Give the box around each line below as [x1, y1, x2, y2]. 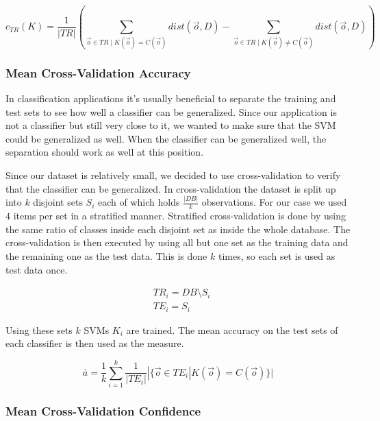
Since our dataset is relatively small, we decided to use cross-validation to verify [5, 167, 341, 182]
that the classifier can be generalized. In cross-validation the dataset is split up [5, 181, 336, 195]
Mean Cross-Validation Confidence [5, 402, 201, 419]
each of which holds [98, 195, 180, 209]
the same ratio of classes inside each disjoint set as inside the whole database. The [5, 221, 351, 236]
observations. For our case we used [201, 195, 347, 209]
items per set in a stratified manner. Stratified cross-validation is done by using [13, 208, 346, 223]
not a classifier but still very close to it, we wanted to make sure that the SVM [5, 118, 336, 132]
